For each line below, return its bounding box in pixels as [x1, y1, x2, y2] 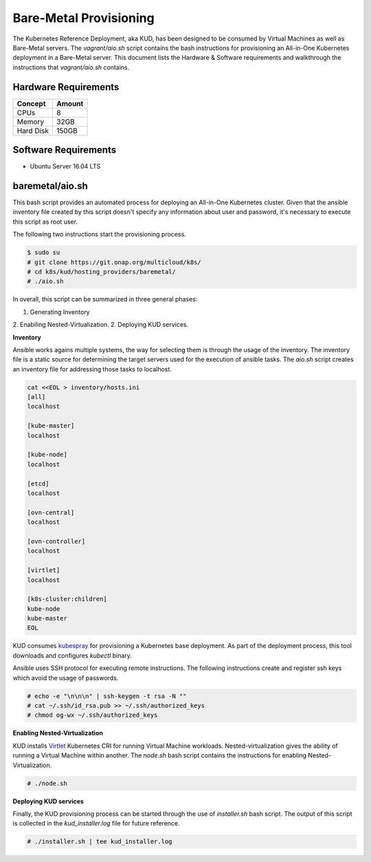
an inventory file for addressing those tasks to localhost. [12, 365, 172, 373]
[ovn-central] [27, 508, 75, 516]
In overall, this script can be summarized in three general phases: [12, 295, 198, 303]
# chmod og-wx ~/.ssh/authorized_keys [27, 711, 158, 719]
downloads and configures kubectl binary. [12, 651, 132, 660]
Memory [16, 117, 45, 127]
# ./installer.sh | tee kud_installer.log [27, 838, 172, 845]
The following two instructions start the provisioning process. [12, 230, 187, 239]
